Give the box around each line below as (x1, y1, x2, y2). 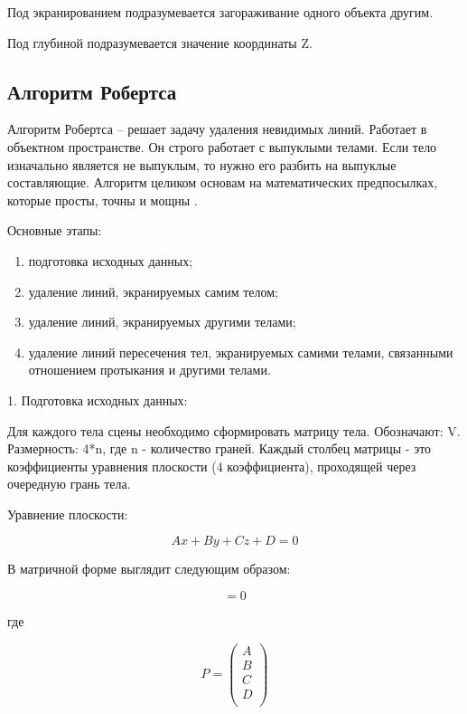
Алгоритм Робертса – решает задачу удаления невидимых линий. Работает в (7, 119, 427, 138)
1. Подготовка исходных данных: (7, 390, 188, 409)
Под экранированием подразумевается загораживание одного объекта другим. (7, 3, 434, 21)
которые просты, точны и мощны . (7, 190, 198, 209)
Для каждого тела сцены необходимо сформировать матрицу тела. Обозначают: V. (7, 421, 461, 440)
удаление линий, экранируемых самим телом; (28, 281, 279, 300)
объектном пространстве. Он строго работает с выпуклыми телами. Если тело (7, 137, 437, 156)
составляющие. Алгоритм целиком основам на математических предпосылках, (7, 173, 438, 192)
